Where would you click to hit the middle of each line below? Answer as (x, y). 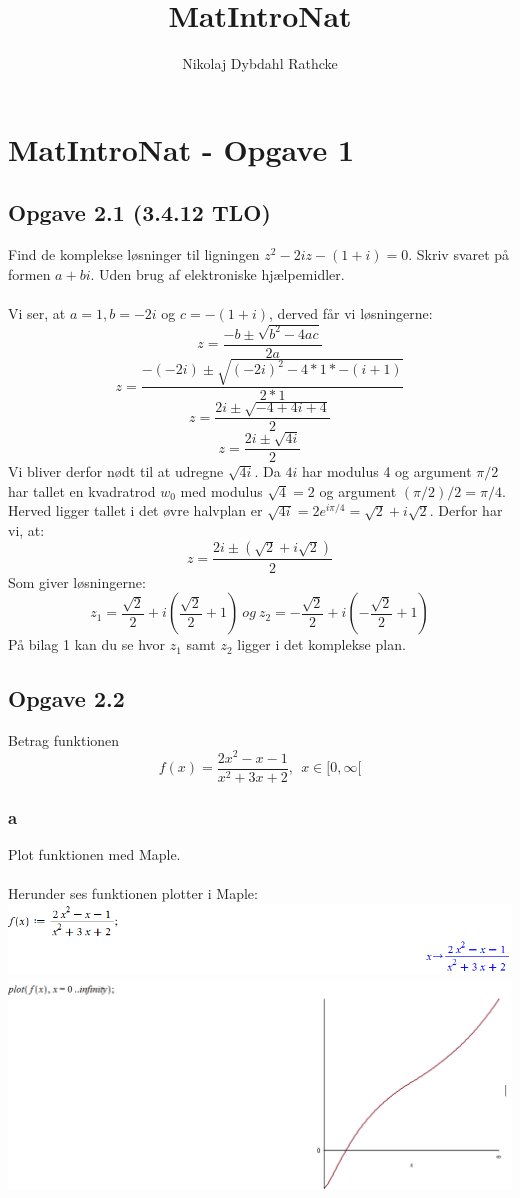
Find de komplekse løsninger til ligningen (134, 254)
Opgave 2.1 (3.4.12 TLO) (139, 212)
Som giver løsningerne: (77, 581)
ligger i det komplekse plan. (321, 644)
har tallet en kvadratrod (82, 490)
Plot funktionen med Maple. (94, 853)
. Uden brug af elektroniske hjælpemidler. (217, 273)
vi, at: (26, 529)
